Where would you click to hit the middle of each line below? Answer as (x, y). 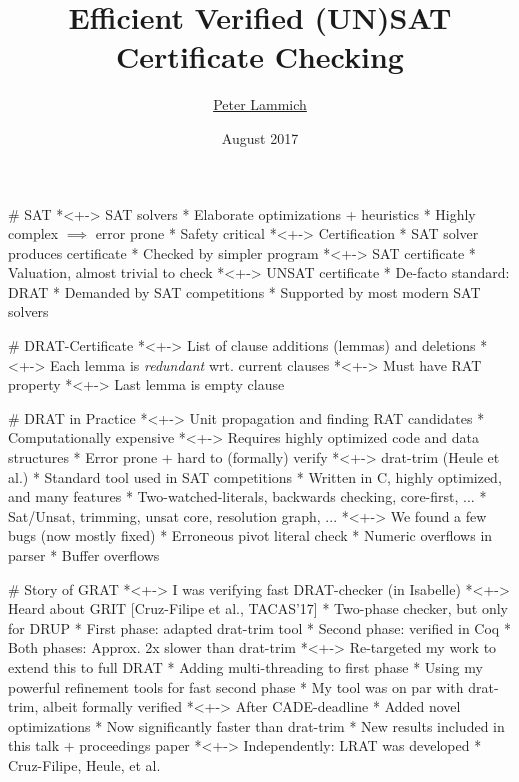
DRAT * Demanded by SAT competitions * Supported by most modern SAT (244, 291)
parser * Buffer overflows (84, 555)
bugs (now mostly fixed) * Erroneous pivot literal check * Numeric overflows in (250, 535)
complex (33, 233)
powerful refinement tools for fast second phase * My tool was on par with (236, 686)
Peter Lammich (260, 104)
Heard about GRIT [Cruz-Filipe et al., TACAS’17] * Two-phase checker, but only (258, 608)
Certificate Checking (260, 56)
